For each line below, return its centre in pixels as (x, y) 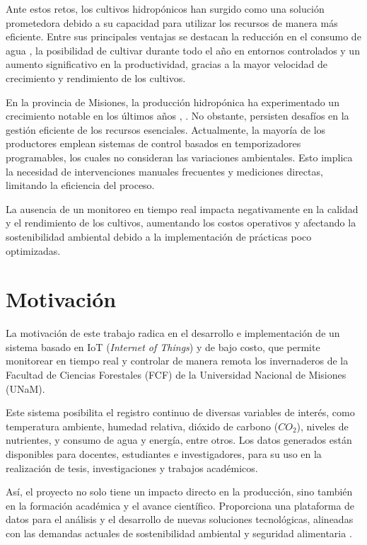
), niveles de (322, 426)
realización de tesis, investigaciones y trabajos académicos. (132, 467)
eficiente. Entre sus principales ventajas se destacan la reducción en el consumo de (183, 36)
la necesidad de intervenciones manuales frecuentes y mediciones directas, (164, 171)
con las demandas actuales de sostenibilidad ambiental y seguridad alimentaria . (179, 533)
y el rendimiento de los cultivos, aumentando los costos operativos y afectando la (181, 223)
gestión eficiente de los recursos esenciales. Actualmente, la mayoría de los (166, 129)
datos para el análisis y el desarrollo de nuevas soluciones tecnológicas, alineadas (180, 519)
